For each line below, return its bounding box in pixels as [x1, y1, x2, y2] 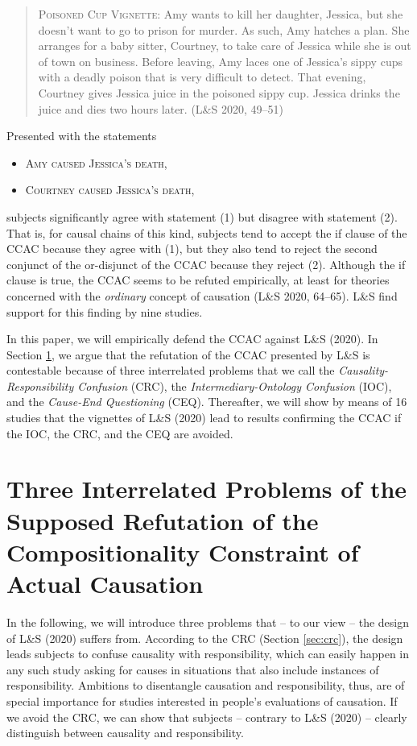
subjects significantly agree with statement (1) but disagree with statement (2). [6, 208, 398, 225]
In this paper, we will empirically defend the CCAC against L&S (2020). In [6, 330, 378, 347]
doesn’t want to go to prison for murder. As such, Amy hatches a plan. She [38, 21, 410, 38]
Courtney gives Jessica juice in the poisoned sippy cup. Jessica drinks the [38, 84, 400, 101]
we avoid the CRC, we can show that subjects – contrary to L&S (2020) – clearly [6, 708, 407, 725]
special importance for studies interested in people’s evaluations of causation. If [6, 692, 398, 709]
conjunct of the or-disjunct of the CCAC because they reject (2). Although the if [6, 255, 406, 272]
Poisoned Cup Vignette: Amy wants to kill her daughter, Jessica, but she [38, 6, 403, 22]
